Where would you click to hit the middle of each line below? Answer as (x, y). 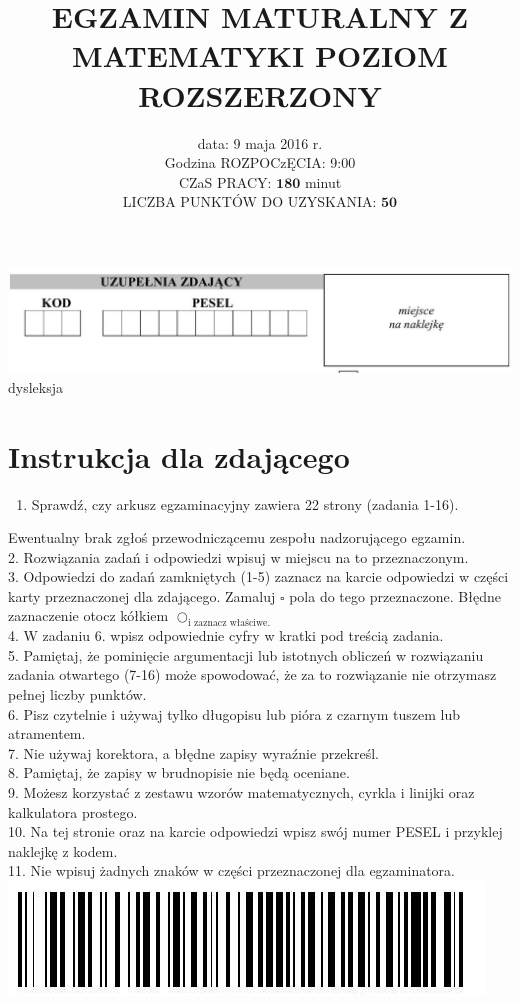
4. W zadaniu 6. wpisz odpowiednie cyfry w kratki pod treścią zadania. (226, 635)
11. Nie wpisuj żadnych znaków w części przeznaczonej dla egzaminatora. (232, 870)
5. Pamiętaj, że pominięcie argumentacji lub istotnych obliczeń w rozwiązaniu (246, 654)
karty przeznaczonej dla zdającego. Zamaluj (142, 595)
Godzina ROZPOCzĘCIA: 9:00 (260, 162)
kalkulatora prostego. (73, 811)
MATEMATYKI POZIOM (260, 55)
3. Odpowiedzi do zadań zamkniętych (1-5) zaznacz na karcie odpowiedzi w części (258, 576)
